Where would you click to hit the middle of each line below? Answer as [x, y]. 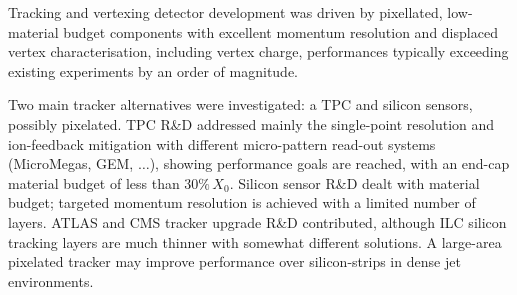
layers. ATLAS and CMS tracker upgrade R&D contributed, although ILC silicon [257, 221]
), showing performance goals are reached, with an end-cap [329, 163]
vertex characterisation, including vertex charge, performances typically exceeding [258, 51]
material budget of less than [94, 182]
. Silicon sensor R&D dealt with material [354, 182]
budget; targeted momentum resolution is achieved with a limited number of [242, 202]
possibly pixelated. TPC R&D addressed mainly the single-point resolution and [251, 123]
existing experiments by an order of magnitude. [153, 70]
